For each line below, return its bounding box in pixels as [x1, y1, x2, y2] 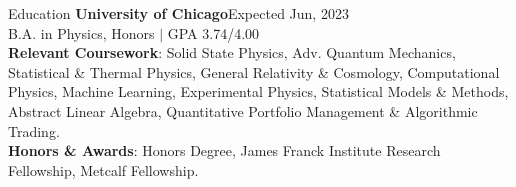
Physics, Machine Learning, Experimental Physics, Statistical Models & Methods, [8, 81, 509, 102]
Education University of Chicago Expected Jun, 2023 [8, 3, 349, 23]
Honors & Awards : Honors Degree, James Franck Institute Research [8, 140, 441, 161]
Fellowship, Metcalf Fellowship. [8, 159, 199, 180]
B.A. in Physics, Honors [8, 22, 155, 43]
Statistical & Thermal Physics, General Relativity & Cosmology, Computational [8, 61, 500, 82]
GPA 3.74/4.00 [167, 22, 260, 43]
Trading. [8, 120, 60, 141]
